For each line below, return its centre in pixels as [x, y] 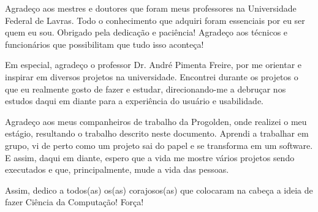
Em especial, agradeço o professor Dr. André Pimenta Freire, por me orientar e [153, 65]
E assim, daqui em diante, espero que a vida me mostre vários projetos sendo [150, 157]
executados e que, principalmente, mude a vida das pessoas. [117, 169]
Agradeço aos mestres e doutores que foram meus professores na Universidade [151, 8]
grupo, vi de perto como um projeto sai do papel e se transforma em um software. [159, 145]
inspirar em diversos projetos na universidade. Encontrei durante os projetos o [152, 76]
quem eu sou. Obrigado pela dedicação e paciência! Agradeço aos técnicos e [146, 32]
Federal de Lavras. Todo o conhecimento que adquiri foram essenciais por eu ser [155, 20]
